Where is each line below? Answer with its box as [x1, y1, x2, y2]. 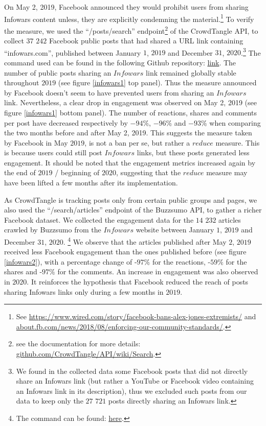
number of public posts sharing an [4, 67, 112, 78]
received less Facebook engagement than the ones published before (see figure [4, 246, 247, 257]
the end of [4, 167, 36, 178]
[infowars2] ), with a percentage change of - [4, 256, 137, 267]
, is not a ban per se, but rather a [84, 137, 190, 148]
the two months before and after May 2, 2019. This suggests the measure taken [4, 127, 252, 138]
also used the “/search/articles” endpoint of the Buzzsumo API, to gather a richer [4, 204, 262, 215]
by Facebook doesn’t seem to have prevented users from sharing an [4, 87, 214, 98]
